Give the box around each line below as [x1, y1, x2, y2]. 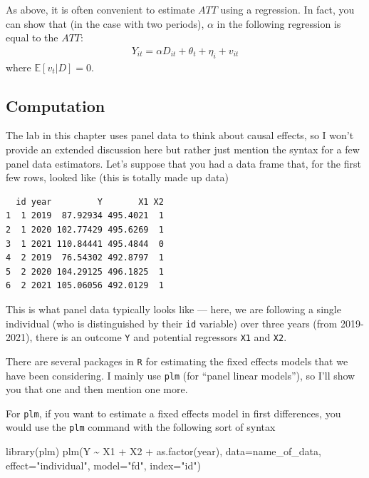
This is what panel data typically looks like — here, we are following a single [6, 301, 341, 316]
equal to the [6, 30, 58, 45]
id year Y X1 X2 [16, 196, 164, 207]
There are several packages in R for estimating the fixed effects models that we [6, 353, 348, 368]
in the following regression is [217, 16, 341, 31]
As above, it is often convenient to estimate [6, 2, 195, 16]
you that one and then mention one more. [6, 382, 188, 397]
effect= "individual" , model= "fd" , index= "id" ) [6, 457, 201, 472]
